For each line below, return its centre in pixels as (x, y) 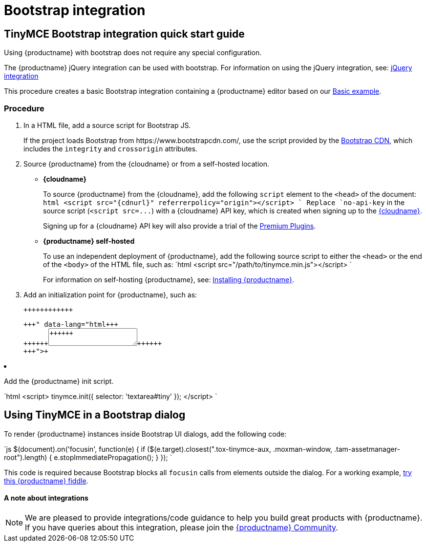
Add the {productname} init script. (59, 381)
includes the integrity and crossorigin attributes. (111, 148)
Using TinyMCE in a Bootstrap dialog (95, 415)
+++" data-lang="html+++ (71, 324)
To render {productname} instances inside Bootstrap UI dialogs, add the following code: (145, 434)
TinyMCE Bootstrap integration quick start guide (124, 34)
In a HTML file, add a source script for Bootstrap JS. (107, 125)
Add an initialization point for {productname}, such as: (110, 294)
